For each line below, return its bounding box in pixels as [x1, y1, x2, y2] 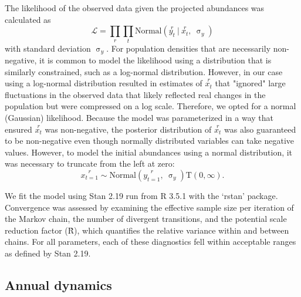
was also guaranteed [224, 123, 296, 135]
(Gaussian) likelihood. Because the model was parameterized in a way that [5, 111, 273, 123]
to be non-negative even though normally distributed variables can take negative [5, 134, 295, 147]
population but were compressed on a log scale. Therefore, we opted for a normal [5, 100, 296, 112]
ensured [5, 123, 32, 135]
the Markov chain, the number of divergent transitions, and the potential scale [5, 212, 287, 225]
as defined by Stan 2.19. [5, 247, 91, 259]
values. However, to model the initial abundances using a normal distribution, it [5, 146, 293, 158]
